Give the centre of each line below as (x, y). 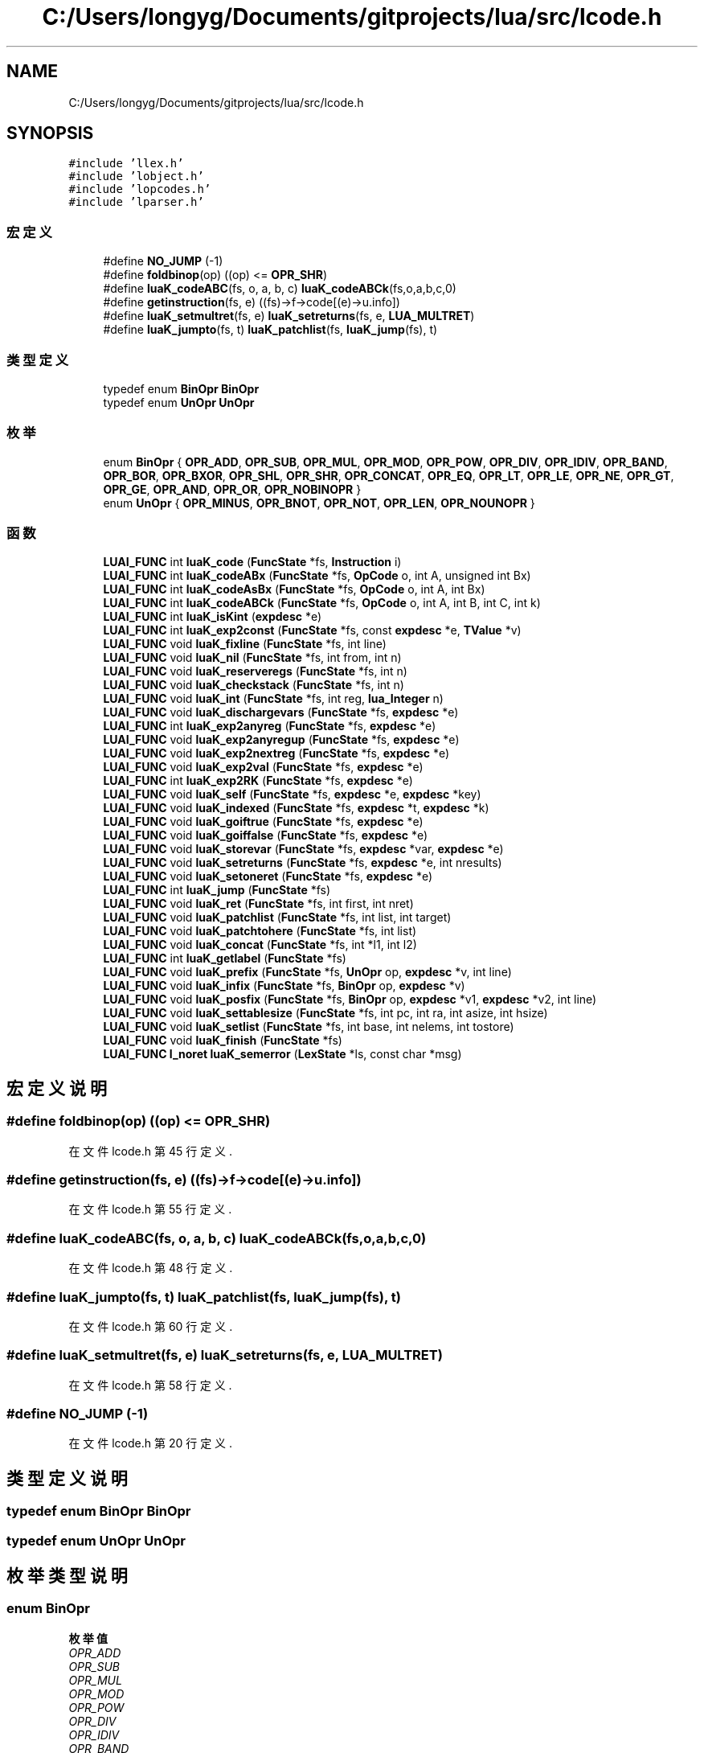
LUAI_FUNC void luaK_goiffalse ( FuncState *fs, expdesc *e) (266, 835)
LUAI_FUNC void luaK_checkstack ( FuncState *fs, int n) (254, 685)
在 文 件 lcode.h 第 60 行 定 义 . (151, 1326)
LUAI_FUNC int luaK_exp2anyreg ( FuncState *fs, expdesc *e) (270, 726)
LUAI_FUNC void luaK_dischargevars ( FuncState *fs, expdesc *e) (281, 712)
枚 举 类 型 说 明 (67, 1576)
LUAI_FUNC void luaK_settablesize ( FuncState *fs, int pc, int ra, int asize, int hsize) (325, 1013)
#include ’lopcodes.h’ (140, 189)
